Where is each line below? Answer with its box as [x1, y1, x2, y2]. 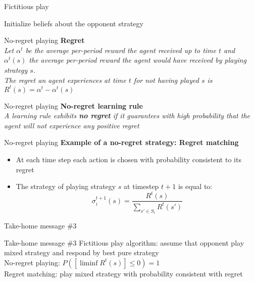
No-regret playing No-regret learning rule [4, 100, 143, 111]
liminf [80, 259, 98, 267]
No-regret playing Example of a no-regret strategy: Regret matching [4, 137, 239, 148]
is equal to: [178, 181, 213, 192]
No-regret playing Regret [4, 35, 85, 45]
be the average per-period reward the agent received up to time [25, 44, 216, 55]
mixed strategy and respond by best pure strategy [4, 247, 159, 258]
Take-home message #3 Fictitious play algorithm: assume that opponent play [4, 237, 244, 248]
